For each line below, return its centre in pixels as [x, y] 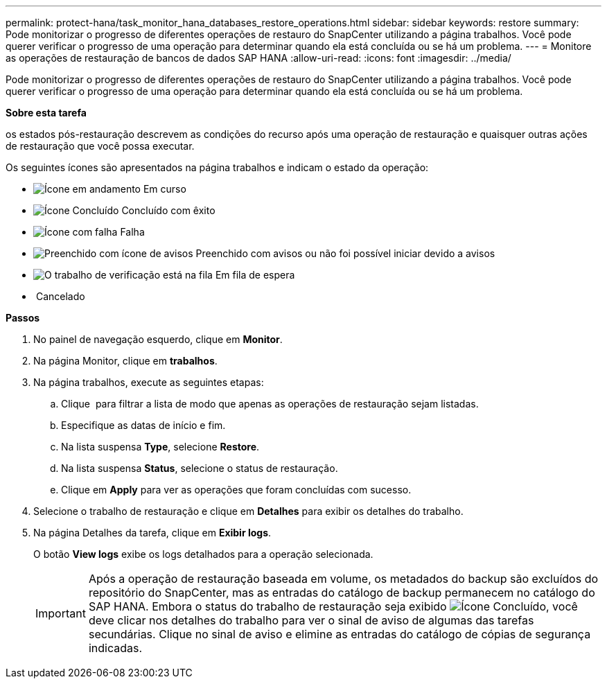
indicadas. [115, 648]
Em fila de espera [255, 275]
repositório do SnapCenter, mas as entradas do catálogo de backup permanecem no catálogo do [342, 593]
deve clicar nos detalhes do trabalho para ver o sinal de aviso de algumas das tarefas [311, 620]
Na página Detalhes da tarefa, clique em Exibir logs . [152, 533]
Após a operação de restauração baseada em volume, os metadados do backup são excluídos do [343, 579]
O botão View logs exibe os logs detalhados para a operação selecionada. [203, 554]
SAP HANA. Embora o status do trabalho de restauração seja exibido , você [333, 606]
